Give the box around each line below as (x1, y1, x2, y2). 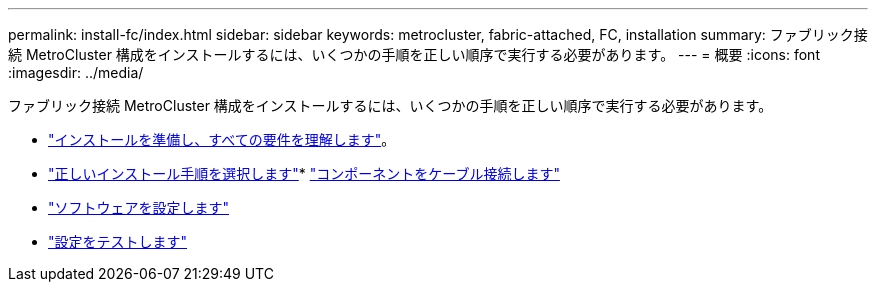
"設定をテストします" (48, 233, 188, 250)
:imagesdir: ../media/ (8, 64, 144, 81)
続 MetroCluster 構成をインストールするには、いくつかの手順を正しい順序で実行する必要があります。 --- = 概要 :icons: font (8, 46, 820, 63)
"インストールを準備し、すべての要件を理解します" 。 (48, 131, 396, 148)
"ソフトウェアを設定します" (48, 199, 230, 216)
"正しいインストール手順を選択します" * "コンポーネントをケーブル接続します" (48, 165, 560, 182)
